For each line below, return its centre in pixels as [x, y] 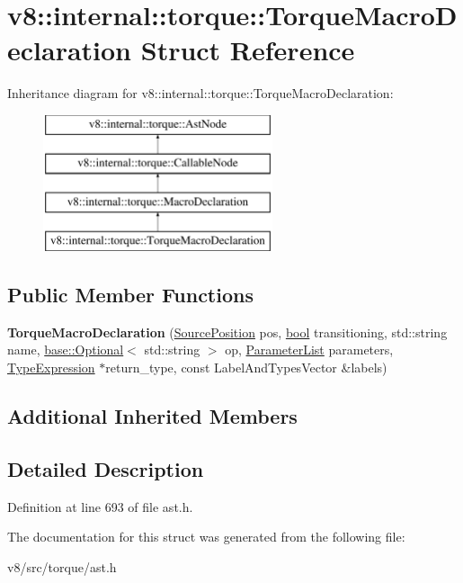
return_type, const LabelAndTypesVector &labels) [246, 368]
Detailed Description [106, 468]
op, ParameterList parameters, [309, 350]
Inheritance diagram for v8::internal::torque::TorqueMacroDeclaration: [200, 93]
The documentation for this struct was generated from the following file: [206, 537]
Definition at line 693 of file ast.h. [100, 506]
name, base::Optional [66, 350]
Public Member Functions [130, 295]
